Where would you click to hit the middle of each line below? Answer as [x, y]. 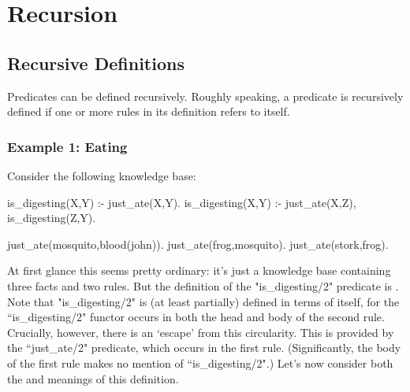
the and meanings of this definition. [93, 378]
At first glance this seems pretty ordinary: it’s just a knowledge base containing [199, 270]
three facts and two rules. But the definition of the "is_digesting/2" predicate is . [203, 285]
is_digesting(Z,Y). [52, 218]
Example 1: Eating [67, 146]
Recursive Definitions [96, 63]
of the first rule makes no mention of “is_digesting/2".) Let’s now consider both [200, 362]
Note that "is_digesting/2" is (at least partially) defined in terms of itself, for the [203, 301]
